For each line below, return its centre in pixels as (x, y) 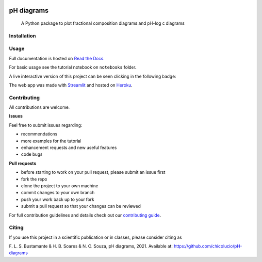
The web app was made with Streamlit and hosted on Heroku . (71, 85)
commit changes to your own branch (58, 193)
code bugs (32, 154)
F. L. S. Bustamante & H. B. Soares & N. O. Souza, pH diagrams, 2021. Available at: (91, 246)
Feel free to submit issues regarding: (46, 125)
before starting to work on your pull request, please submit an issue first (93, 172)
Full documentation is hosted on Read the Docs (56, 58)
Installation (23, 35)
